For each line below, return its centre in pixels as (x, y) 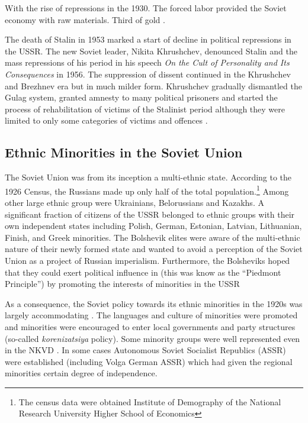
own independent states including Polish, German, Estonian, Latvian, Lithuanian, (153, 226)
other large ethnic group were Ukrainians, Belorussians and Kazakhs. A (134, 202)
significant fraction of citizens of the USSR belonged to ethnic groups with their (150, 214)
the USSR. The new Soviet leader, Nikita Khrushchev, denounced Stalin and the (151, 51)
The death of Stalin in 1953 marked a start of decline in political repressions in (148, 39)
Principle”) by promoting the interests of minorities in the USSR (122, 284)
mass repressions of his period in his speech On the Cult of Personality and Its (147, 62)
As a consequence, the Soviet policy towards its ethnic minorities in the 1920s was (154, 303)
